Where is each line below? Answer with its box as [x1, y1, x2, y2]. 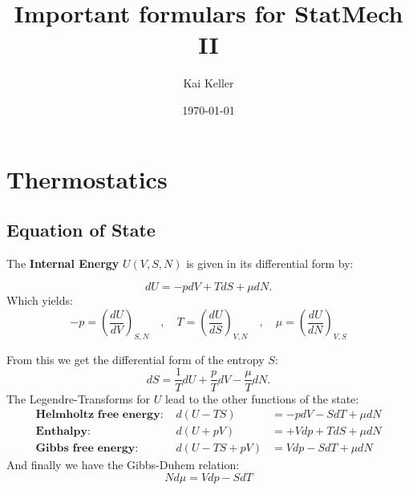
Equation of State [6, 217, 156, 242]
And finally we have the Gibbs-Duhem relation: [6, 456, 240, 473]
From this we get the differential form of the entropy [6, 350, 265, 367]
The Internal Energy [6, 254, 119, 271]
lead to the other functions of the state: [164, 390, 359, 407]
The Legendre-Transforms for [6, 390, 151, 407]
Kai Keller [183, 75, 234, 91]
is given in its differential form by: [186, 254, 354, 271]
